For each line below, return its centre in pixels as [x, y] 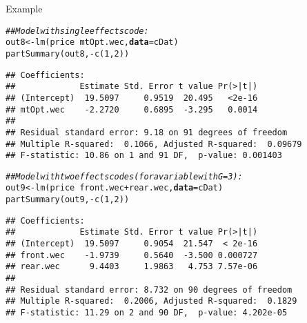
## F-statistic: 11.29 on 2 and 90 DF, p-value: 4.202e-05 [147, 313]
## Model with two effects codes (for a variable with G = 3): [124, 176]
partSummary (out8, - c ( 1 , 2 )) [68, 53]
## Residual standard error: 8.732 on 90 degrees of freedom [149, 290]
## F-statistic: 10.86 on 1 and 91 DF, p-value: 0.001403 [144, 156]
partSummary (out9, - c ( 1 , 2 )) [68, 200]
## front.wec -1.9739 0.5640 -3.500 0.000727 [132, 255]
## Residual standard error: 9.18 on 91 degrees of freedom [147, 132]
